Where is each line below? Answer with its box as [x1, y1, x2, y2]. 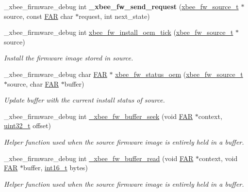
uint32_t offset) [4, 120, 51, 131]
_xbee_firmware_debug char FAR [4, 69, 107, 79]
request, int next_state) [79, 11, 150, 21]
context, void [198, 153, 238, 163]
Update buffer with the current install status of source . [4, 95, 165, 105]
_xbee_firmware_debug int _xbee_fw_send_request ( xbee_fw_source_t [4, 1, 239, 11]
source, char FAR [7, 78, 59, 89]
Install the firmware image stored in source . [4, 53, 133, 63]
